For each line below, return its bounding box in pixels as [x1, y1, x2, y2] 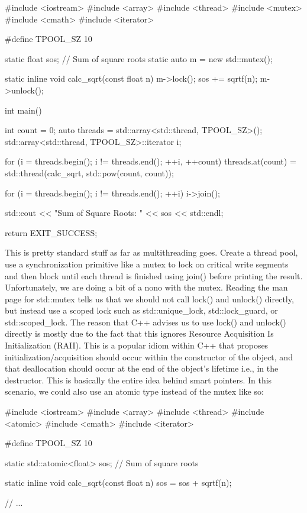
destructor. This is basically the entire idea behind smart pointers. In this [5, 373, 272, 386]
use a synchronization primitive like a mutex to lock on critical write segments [5, 257, 289, 270]
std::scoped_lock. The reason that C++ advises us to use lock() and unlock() [5, 315, 286, 328]
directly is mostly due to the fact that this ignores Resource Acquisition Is [5, 327, 274, 340]
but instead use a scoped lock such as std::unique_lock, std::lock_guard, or [5, 304, 278, 317]
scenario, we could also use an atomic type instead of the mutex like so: [5, 385, 264, 398]
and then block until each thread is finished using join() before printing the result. [5, 269, 303, 282]
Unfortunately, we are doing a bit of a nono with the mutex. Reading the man [5, 281, 288, 293]
